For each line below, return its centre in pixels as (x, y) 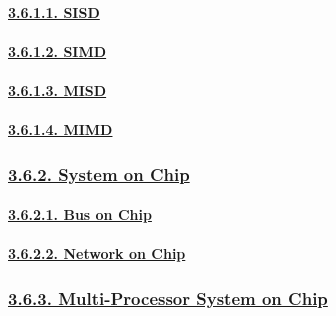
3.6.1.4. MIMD (60, 129)
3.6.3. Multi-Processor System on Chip (168, 297)
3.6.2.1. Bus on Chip (80, 214)
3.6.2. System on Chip (99, 173)
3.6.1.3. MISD (57, 89)
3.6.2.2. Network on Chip (97, 253)
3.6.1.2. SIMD (57, 50)
